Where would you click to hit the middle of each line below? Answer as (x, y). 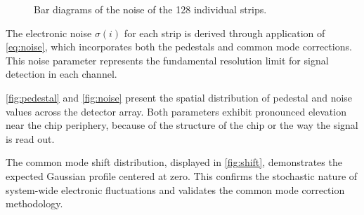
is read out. (30, 138)
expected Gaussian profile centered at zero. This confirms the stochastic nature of (182, 175)
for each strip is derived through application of (225, 33)
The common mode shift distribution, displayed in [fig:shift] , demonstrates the (174, 162)
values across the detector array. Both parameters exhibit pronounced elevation (176, 111)
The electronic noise (49, 33)
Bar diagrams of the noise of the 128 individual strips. (150, 9)
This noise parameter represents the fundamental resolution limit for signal (167, 60)
